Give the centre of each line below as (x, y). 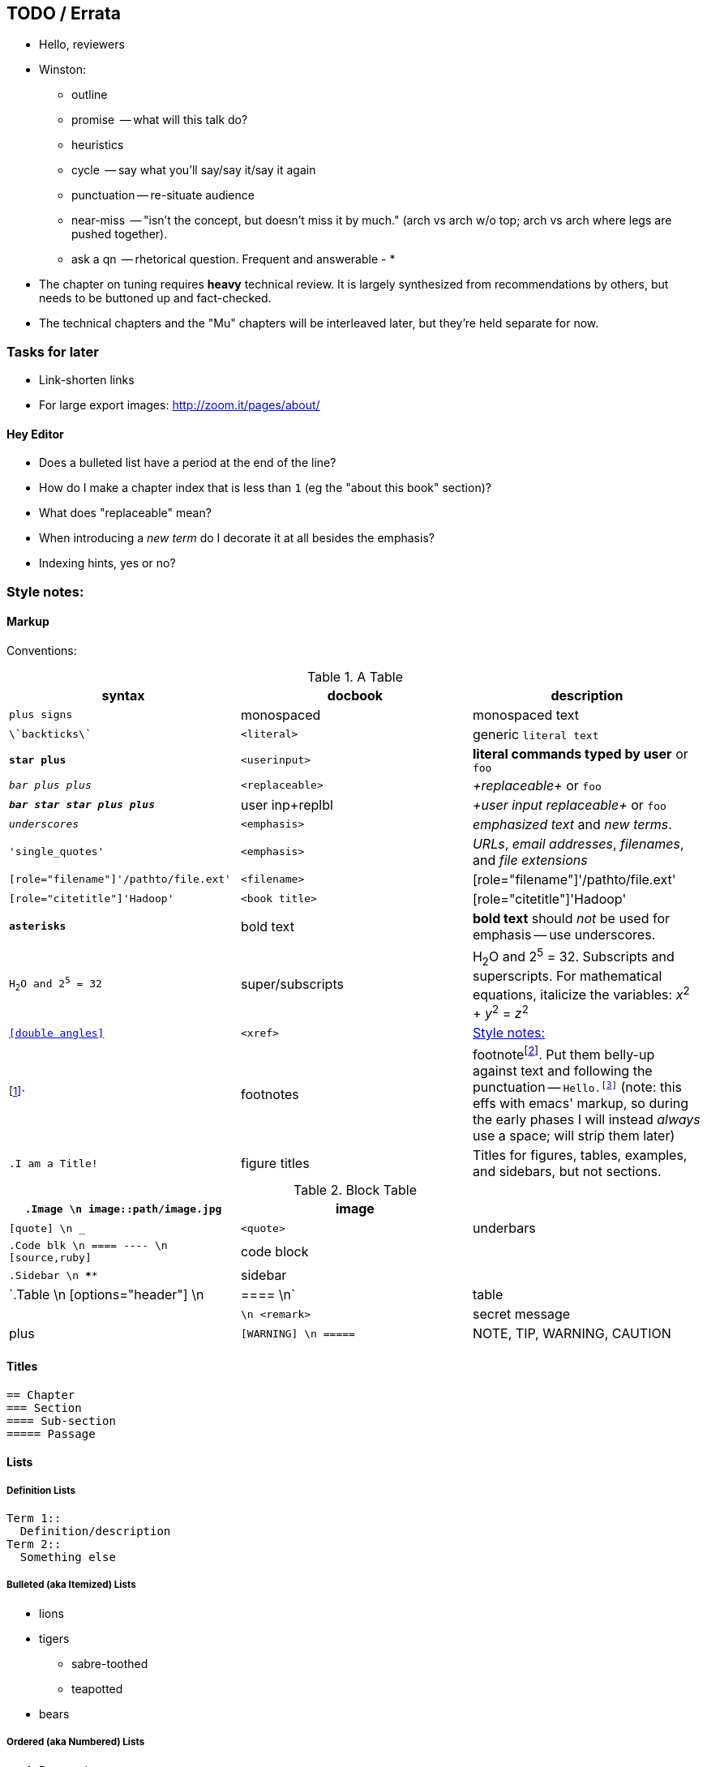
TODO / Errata (64, 13)
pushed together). (120, 234)
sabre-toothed (110, 1663)
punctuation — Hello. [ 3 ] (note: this (577, 1087)
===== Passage (51, 1433)
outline (90, 95)
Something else (68, 1557)
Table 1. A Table (355, 676)
